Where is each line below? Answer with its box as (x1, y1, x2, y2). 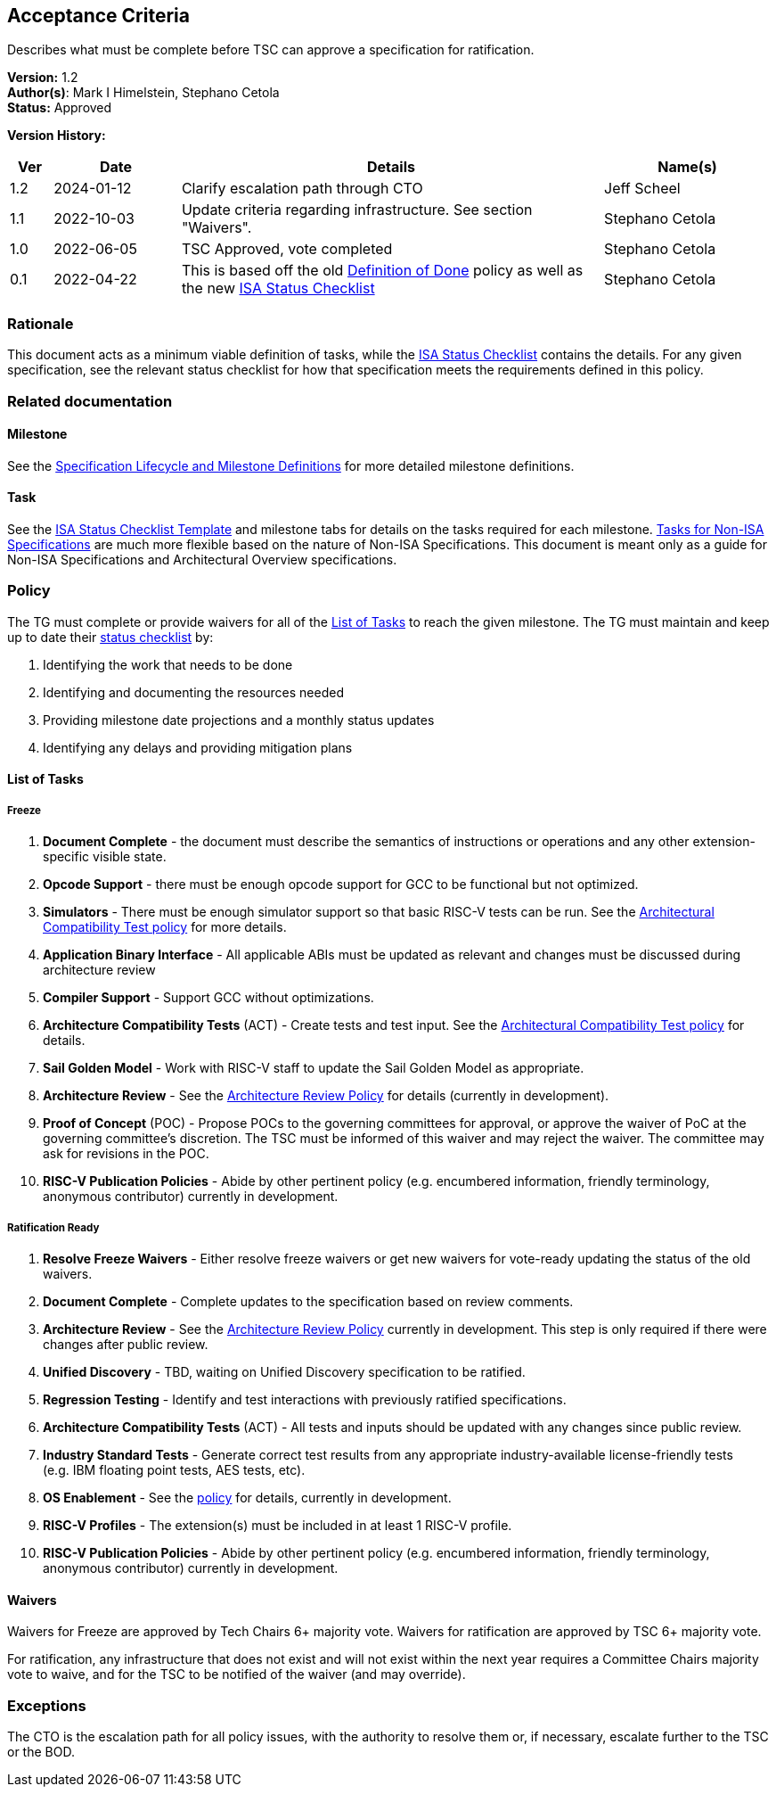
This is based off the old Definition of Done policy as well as (181, 261, 584, 280)
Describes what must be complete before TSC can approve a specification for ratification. (7, 42, 535, 58)
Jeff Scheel (604, 179, 681, 198)
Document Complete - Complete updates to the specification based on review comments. (43, 1293, 574, 1309)
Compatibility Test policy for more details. (43, 919, 287, 935)
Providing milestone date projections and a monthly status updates (43, 712, 435, 728)
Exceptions (7, 1696, 86, 1715)
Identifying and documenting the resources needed (43, 684, 344, 700)
